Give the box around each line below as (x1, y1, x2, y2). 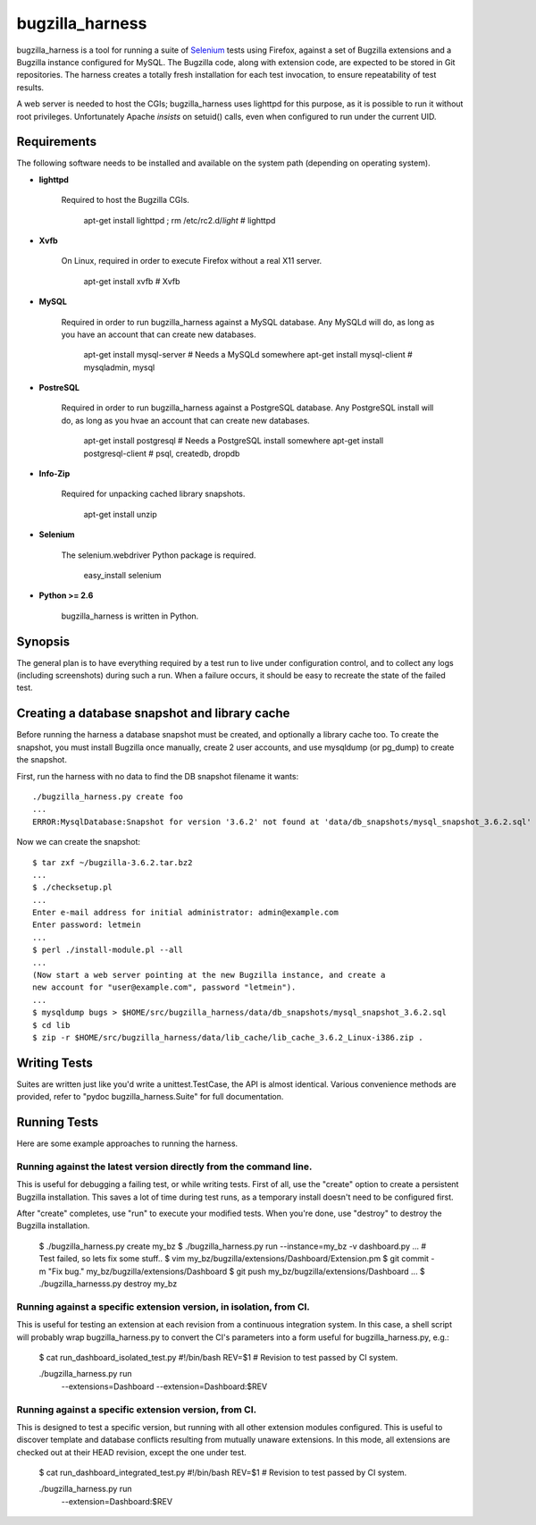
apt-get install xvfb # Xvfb (83, 275, 180, 286)
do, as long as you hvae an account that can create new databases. (61, 415, 310, 425)
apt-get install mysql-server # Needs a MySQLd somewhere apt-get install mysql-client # (83, 350, 413, 360)
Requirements (16, 134, 97, 149)
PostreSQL (38, 383, 80, 393)
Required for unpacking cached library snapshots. (61, 488, 246, 500)
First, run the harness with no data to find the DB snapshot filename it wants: (16, 771, 299, 781)
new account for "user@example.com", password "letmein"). (32, 982, 297, 992)
